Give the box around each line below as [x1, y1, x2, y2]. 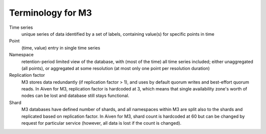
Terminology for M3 [9, 7, 92, 18]
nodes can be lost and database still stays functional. [21, 93, 130, 99]
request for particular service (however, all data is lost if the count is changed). [21, 120, 182, 126]
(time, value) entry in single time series [21, 45, 100, 51]
